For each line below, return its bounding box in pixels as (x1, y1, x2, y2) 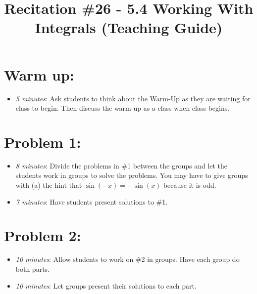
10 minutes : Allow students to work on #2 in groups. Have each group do (15, 254, 240, 264)
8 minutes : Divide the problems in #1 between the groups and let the (15, 160, 228, 170)
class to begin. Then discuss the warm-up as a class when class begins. (15, 103, 230, 113)
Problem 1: (4, 131, 81, 152)
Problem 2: (4, 225, 81, 246)
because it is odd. (163, 180, 216, 190)
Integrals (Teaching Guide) (35, 17, 223, 38)
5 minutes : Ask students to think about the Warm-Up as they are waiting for (15, 93, 251, 103)
